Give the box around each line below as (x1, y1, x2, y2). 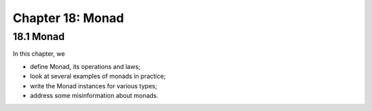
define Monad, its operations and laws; (30, 62, 141, 70)
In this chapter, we (12, 50, 65, 58)
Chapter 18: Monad (12, 10, 124, 26)
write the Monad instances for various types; (30, 81, 158, 90)
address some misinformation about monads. (30, 91, 158, 99)
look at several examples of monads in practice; (30, 72, 166, 81)
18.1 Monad (12, 30, 65, 43)
